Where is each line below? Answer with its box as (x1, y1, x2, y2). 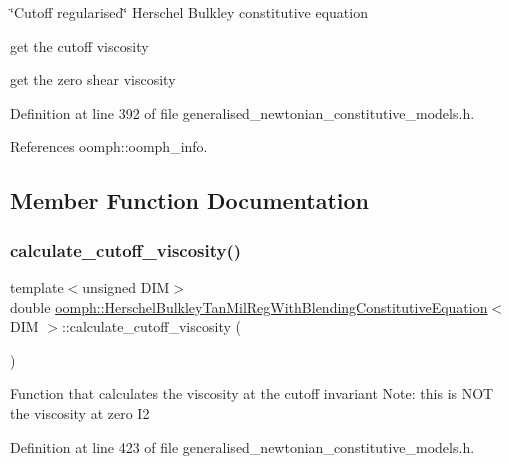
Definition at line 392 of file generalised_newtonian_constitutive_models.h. (10, 102, 475, 123)
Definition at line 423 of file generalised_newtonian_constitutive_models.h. (10, 436, 475, 457)
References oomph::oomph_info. (10, 136, 208, 157)
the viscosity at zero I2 (10, 402, 150, 423)
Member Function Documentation (10, 185, 370, 216)
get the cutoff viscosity (10, 35, 149, 56)
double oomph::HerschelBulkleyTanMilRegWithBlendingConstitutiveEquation (10, 296, 488, 317)
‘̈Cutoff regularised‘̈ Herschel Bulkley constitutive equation (10, 2, 368, 22)
